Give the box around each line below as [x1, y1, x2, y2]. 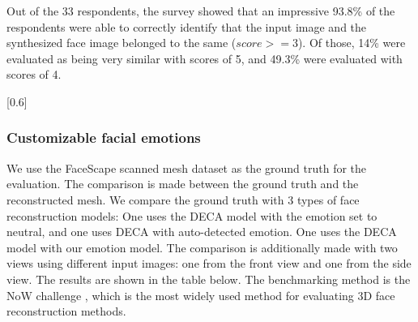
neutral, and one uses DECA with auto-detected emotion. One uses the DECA [6, 223, 397, 240]
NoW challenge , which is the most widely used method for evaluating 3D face [6, 286, 395, 303]
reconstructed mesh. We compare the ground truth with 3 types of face [6, 191, 360, 208]
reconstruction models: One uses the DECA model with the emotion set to [6, 207, 377, 224]
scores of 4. [6, 66, 62, 83]
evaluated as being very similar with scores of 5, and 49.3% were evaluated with [6, 49, 403, 67]
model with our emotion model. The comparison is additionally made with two [6, 238, 398, 255]
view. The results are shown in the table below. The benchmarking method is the [6, 270, 411, 287]
